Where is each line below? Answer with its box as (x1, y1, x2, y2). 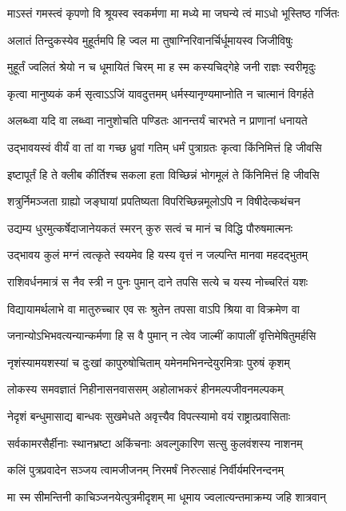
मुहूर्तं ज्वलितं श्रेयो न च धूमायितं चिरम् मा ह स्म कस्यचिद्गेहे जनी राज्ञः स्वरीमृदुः (7, 58, 316, 75)
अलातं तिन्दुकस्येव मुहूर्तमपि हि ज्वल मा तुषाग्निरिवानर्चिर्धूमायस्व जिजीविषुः (7, 31, 293, 48)
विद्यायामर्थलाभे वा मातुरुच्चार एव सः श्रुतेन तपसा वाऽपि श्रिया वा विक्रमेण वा (7, 300, 300, 317)
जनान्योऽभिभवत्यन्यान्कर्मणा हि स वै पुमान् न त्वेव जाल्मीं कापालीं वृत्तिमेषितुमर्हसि (7, 327, 316, 344)
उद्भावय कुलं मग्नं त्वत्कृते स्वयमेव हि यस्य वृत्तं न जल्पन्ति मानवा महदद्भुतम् (7, 246, 308, 263)
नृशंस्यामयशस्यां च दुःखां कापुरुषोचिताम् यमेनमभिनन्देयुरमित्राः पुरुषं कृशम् (7, 353, 290, 370)
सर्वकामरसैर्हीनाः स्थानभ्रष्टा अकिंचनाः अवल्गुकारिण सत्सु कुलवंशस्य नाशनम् (7, 434, 303, 451)
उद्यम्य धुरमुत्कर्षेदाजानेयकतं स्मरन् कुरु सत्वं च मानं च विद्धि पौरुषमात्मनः (7, 219, 293, 236)
